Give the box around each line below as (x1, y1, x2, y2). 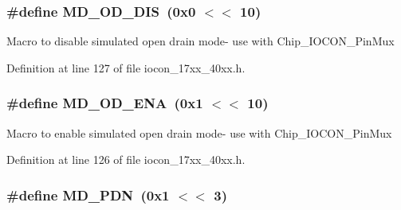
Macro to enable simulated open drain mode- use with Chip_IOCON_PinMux (6, 124, 392, 141)
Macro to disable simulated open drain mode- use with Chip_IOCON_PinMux (6, 33, 395, 49)
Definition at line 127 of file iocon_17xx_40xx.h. (6, 59, 246, 76)
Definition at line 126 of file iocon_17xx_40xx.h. (6, 151, 246, 168)
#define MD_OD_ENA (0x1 (6, 93, 203, 113)
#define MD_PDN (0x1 (6, 185, 170, 204)
